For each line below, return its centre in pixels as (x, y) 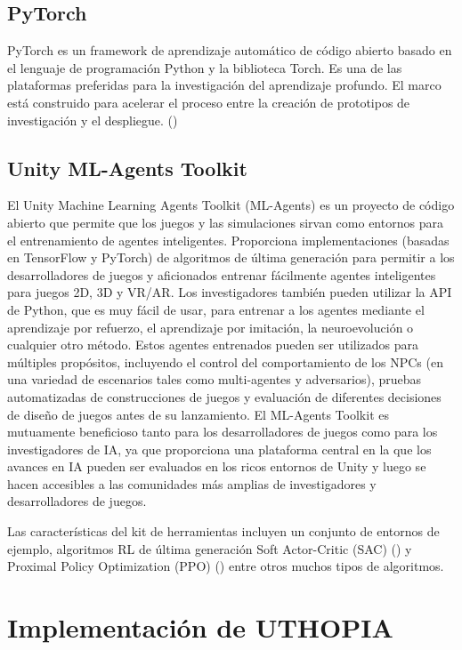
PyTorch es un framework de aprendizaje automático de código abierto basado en (230, 50)
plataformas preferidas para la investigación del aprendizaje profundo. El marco (224, 85)
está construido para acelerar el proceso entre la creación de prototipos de (209, 102)
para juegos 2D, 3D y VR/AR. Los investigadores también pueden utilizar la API (230, 292)
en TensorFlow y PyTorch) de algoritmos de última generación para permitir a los (231, 257)
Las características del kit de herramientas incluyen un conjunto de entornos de (223, 531)
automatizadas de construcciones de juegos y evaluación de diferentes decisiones (224, 396)
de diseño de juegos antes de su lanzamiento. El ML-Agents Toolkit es (198, 414)
